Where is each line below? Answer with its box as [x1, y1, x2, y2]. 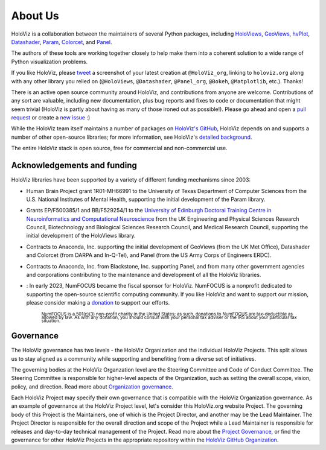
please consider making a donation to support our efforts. [26, 299, 170, 306]
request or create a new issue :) [11, 114, 91, 121]
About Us [11, 9, 60, 22]
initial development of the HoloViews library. [26, 232, 136, 239]
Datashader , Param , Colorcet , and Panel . [11, 38, 112, 45]
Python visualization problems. [11, 58, 88, 65]
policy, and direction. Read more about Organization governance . [11, 383, 173, 390]
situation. [41, 318, 61, 324]
